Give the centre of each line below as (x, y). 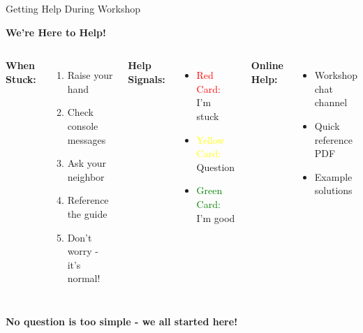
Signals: (147, 79)
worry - (83, 251)
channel (331, 102)
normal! (84, 278)
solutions (333, 190)
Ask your (87, 163)
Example (333, 176)
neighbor (86, 176)
